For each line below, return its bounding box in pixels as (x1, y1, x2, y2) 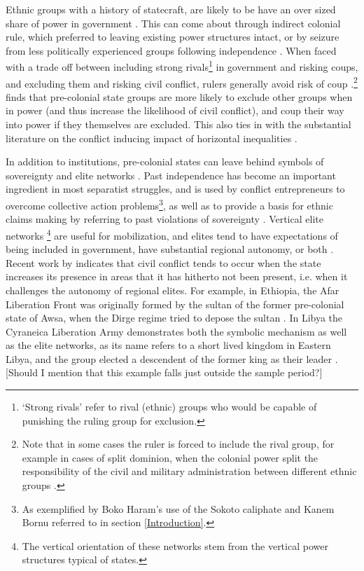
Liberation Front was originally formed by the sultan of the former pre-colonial (6, 296, 344, 311)
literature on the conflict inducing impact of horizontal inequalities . (6, 130, 297, 145)
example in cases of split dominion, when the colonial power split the (22, 450, 318, 465)
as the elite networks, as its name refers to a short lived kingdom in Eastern (6, 338, 331, 352)
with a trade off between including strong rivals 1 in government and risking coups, (6, 57, 358, 74)
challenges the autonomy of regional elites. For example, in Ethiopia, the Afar (6, 282, 339, 297)
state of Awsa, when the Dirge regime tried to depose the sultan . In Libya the (6, 310, 343, 325)
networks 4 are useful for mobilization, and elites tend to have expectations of (6, 226, 338, 242)
